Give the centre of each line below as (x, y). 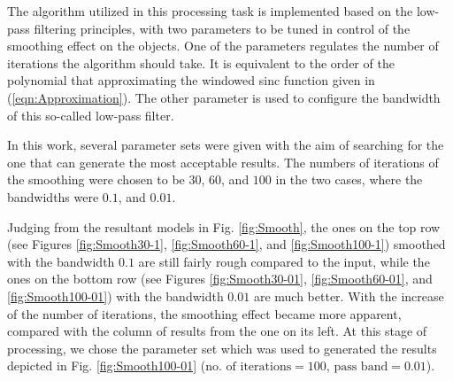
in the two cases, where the (349, 179)
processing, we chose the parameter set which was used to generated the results (222, 348)
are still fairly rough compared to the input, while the (284, 261)
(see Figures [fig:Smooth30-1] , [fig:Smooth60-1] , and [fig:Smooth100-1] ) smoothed (226, 244)
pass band (361, 367)
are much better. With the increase (349, 295)
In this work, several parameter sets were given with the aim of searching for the (226, 145)
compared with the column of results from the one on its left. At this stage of (217, 331)
